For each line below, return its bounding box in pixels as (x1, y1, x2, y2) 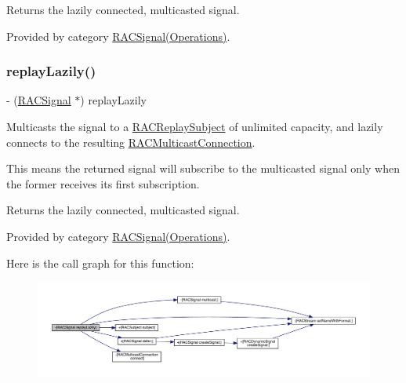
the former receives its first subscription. (6, 175, 200, 191)
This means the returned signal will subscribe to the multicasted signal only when (6, 160, 400, 177)
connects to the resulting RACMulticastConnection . (6, 133, 256, 150)
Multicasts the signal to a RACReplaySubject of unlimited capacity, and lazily (6, 119, 383, 134)
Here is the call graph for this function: (6, 254, 194, 271)
